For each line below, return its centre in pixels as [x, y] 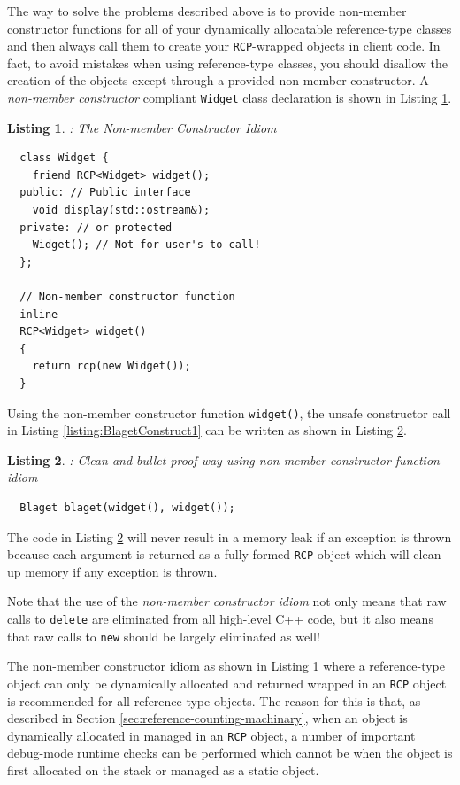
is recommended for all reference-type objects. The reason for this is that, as [214, 700]
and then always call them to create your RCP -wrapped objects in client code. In [224, 46]
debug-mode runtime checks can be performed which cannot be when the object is [230, 753]
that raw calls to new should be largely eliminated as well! [164, 636]
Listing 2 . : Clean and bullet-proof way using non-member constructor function [223, 459]
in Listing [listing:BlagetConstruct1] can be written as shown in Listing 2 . [207, 430]
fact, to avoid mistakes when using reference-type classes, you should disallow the [228, 62]
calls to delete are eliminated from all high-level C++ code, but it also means [220, 619]
